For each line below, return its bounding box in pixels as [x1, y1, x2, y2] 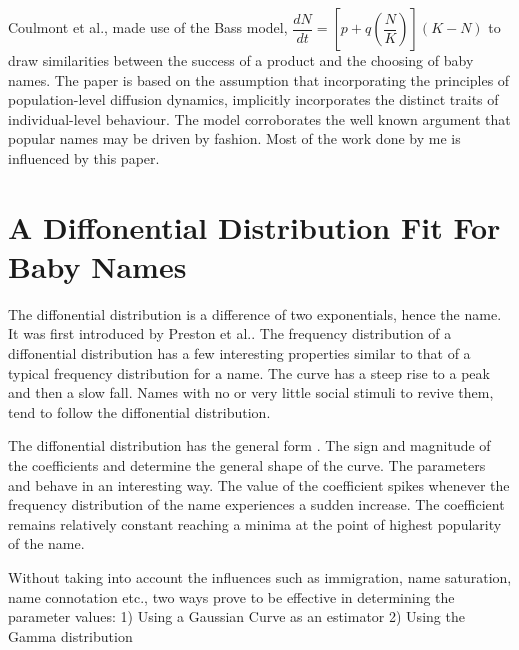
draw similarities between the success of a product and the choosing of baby [8, 50, 474, 70]
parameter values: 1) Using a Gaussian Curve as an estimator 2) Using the [8, 606, 465, 627]
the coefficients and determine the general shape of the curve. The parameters [8, 455, 486, 476]
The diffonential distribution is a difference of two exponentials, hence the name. [8, 303, 502, 324]
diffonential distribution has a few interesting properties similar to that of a [8, 343, 471, 364]
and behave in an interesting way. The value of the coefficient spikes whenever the [8, 474, 510, 495]
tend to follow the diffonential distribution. [8, 401, 271, 422]
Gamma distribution [8, 625, 133, 646]
